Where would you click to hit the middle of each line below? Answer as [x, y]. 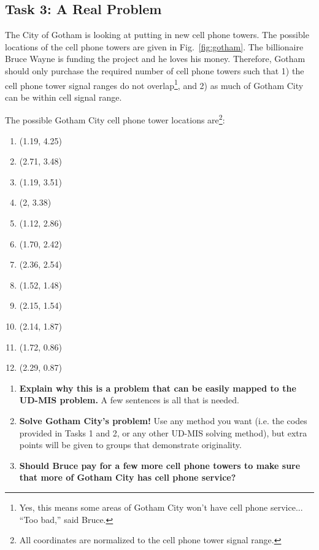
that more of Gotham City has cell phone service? [128, 477]
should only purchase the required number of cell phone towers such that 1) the [155, 70]
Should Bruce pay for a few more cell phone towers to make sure [160, 465]
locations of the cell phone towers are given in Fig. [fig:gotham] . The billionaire [154, 46]
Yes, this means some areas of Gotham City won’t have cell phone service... [161, 507]
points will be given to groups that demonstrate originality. [130, 445]
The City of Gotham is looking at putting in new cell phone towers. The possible [157, 35]
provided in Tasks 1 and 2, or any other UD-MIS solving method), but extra [163, 432]
